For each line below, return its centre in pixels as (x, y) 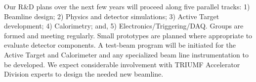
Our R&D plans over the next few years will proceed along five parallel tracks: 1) (127, 6)
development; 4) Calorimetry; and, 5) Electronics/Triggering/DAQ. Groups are (124, 26)
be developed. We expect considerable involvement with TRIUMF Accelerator (122, 64)
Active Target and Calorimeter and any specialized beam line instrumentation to (126, 54)
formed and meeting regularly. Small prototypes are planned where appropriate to (128, 35)
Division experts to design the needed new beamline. (84, 74)
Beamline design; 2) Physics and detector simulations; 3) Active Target (112, 16)
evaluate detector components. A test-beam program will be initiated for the (120, 45)
